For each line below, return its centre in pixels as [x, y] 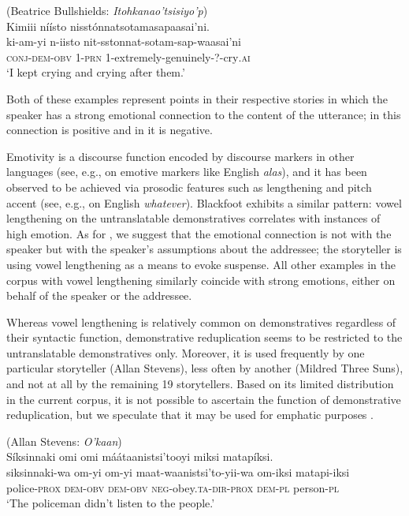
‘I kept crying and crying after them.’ [96, 72]
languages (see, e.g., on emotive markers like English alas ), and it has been [187, 172]
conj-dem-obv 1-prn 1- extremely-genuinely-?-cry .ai [128, 56]
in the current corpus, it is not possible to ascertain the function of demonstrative [204, 399]
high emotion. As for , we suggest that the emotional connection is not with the [199, 233]
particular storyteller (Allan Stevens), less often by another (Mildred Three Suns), [205, 368]
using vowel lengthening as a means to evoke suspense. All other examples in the [201, 264]
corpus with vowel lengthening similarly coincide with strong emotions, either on [201, 280]
